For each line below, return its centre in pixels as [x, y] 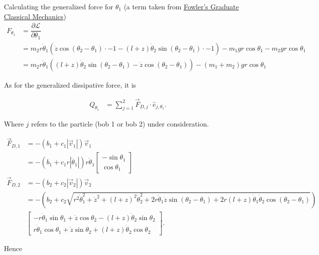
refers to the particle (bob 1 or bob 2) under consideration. [120, 124]
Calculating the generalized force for [59, 6]
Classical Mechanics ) [35, 16]
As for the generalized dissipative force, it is [70, 84]
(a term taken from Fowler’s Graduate [181, 6]
